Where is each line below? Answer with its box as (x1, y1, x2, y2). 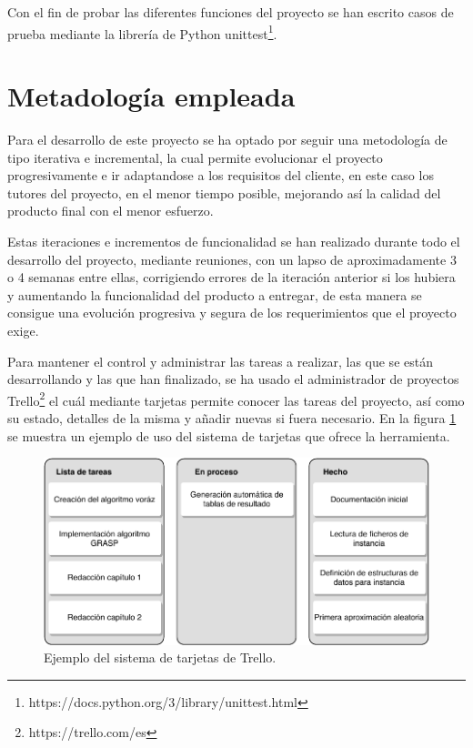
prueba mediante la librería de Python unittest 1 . (7, 21, 277, 43)
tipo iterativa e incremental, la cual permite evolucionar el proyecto (7, 147, 383, 167)
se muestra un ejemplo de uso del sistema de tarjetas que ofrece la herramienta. (7, 426, 450, 445)
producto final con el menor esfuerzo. (7, 201, 214, 220)
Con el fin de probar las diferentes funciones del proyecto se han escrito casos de (7, 3, 454, 21)
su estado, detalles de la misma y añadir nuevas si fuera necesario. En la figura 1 (7, 408, 457, 427)
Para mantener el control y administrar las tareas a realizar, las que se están (7, 351, 433, 370)
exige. (7, 320, 39, 339)
